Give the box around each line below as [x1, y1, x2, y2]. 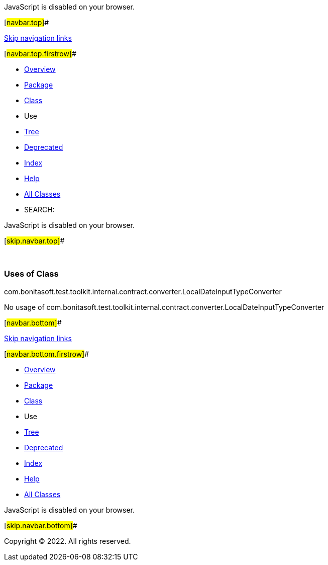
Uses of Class [4, 269, 59, 279]
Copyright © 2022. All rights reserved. [4, 536, 131, 545]
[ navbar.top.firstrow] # [4, 49, 76, 58]
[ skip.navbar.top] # [4, 236, 65, 245]
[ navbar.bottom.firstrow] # [4, 349, 89, 358]
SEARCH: [24, 205, 55, 214]
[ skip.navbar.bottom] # [4, 521, 77, 530]
